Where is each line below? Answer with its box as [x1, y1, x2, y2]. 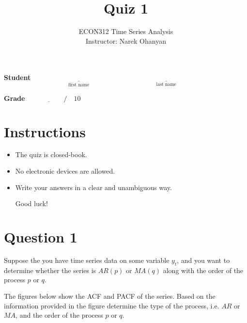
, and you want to [177, 255, 230, 265]
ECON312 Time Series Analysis [78, 26, 173, 36]
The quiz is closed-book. [15, 149, 87, 160]
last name [156, 82, 176, 87]
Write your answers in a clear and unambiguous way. [15, 182, 172, 192]
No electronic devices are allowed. [15, 166, 115, 176]
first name [68, 82, 90, 88]
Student [4, 72, 31, 82]
